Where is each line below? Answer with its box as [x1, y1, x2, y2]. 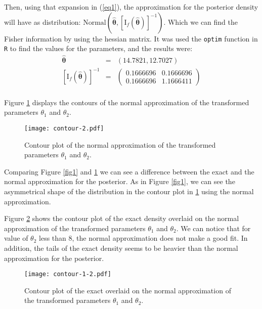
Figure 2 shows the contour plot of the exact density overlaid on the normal [4, 213, 239, 224]
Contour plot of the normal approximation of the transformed [24, 139, 216, 150]
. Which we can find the [163, 16, 238, 27]
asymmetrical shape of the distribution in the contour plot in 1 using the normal [4, 186, 254, 196]
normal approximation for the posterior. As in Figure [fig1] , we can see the [4, 176, 235, 187]
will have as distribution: [4, 16, 81, 27]
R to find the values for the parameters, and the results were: [4, 43, 193, 54]
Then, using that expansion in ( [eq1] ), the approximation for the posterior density [4, 2, 258, 12]
